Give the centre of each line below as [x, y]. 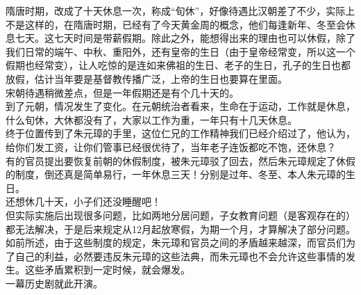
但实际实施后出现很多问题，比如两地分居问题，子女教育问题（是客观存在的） [180, 215]
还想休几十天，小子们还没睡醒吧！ [83, 201]
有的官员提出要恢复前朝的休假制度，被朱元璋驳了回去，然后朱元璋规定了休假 [180, 160]
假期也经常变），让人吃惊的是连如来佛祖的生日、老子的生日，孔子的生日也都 [178, 65]
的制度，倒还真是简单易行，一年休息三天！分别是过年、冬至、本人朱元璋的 [176, 174]
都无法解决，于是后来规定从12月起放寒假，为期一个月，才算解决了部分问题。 [180, 229]
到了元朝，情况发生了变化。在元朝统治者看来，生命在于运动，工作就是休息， [180, 106]
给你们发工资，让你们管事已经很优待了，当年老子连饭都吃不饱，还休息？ [171, 146]
